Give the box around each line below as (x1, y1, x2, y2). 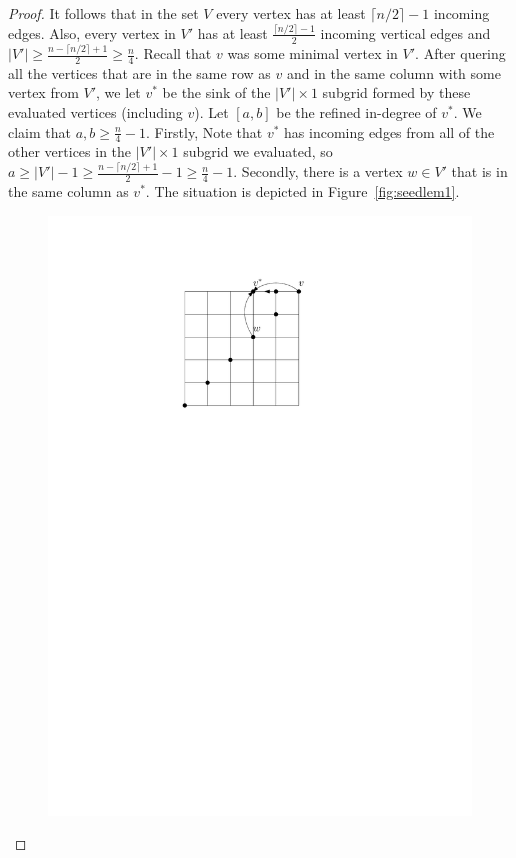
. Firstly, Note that (146, 121, 263, 142)
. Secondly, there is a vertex (233, 161, 403, 182)
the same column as (8, 181, 129, 202)
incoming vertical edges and (320, 22, 491, 43)
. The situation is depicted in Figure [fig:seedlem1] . (145, 181, 460, 202)
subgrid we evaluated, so (183, 141, 333, 162)
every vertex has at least (216, 3, 366, 23)
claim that (8, 121, 71, 142)
